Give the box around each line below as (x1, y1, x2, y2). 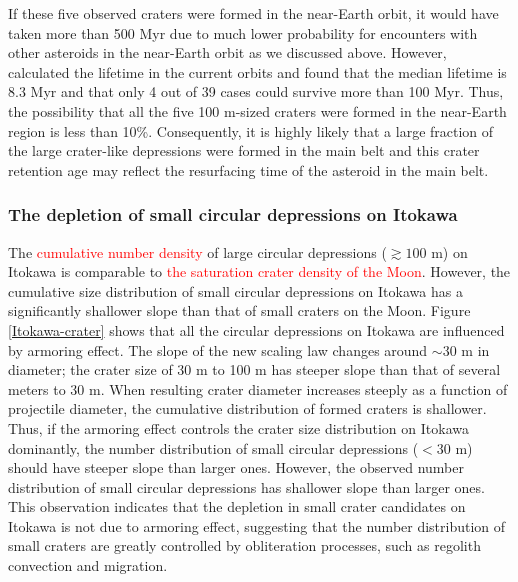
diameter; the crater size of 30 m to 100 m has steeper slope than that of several (8, 359, 501, 380)
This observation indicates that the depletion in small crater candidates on (8, 496, 466, 517)
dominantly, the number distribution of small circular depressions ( (8, 437, 419, 458)
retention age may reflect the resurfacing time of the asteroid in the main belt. (8, 159, 489, 180)
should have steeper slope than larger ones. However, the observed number (8, 457, 464, 478)
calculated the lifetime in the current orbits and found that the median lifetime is (8, 61, 507, 82)
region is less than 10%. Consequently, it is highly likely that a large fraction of (8, 120, 494, 141)
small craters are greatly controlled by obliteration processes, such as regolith (8, 535, 481, 556)
